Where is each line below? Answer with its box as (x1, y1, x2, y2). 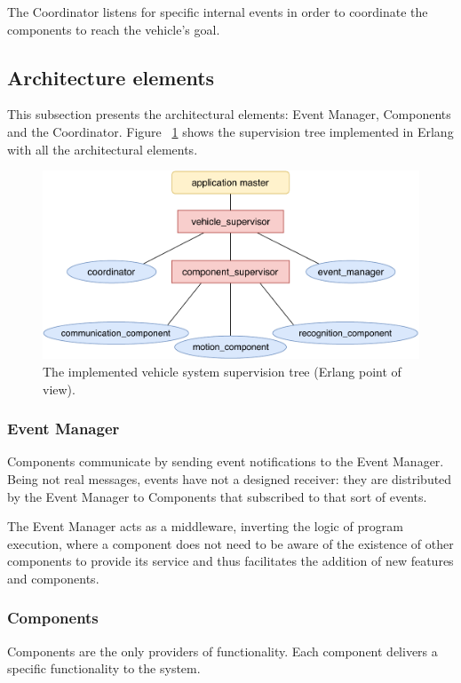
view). (43, 379, 76, 398)
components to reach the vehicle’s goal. (7, 20, 220, 38)
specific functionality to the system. (7, 659, 201, 678)
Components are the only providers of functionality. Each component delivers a (7, 641, 438, 660)
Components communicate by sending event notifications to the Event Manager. (7, 452, 444, 471)
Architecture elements (7, 63, 215, 91)
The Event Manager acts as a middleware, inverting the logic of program (7, 517, 403, 536)
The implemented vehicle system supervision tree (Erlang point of (43, 361, 401, 380)
